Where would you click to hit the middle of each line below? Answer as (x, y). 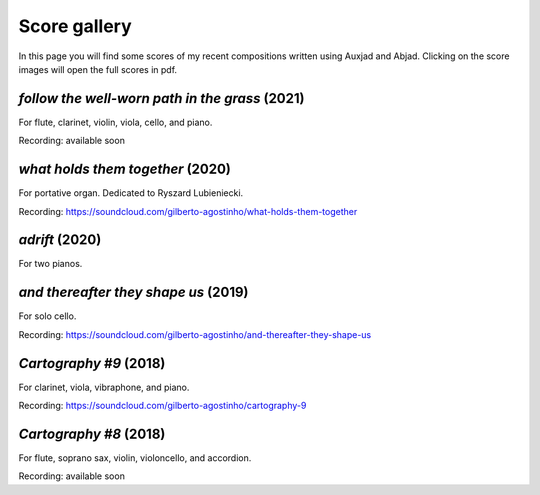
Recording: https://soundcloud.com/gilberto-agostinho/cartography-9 (162, 406)
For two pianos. (50, 264)
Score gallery (75, 26)
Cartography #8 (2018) (92, 433)
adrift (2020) (60, 240)
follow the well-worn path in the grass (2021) (161, 98)
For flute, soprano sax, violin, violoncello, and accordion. (135, 457)
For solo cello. (47, 316)
